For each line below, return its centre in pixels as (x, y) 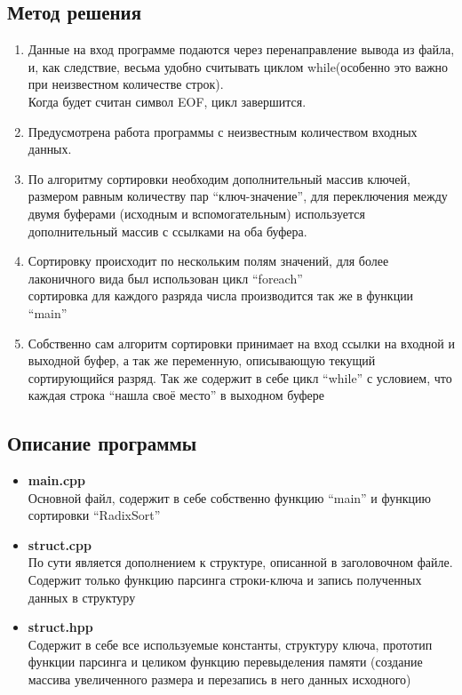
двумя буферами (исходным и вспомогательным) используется (196, 213)
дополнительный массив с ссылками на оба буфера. (167, 231)
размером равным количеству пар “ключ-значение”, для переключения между (238, 196)
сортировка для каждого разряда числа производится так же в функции (221, 296)
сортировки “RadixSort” (94, 515)
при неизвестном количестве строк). (126, 84)
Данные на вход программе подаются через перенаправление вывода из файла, (241, 49)
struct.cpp (60, 544)
